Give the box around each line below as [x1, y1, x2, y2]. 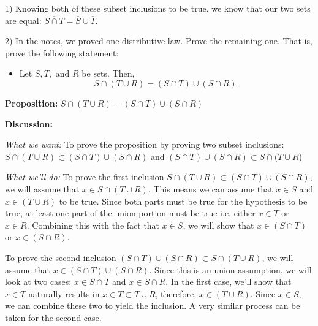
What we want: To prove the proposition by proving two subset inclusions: [5, 138, 284, 151]
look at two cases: [5, 275, 72, 288]
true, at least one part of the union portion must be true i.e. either [5, 207, 256, 219]
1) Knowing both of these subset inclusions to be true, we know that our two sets [5, 2, 311, 14]
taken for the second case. [5, 311, 102, 324]
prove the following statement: [5, 46, 119, 59]
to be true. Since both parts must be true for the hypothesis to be [59, 194, 308, 207]
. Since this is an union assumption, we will [149, 263, 312, 276]
